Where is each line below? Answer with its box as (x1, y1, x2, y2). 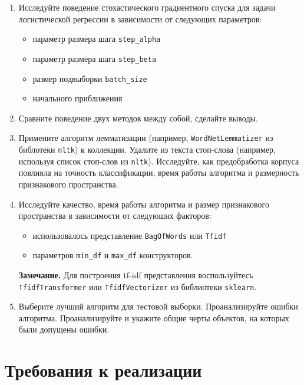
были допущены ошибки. (18, 323, 110, 335)
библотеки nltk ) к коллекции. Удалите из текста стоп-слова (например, (18, 143, 276, 155)
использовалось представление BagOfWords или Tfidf (32, 229, 227, 241)
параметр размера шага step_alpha (32, 32, 161, 45)
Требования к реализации (5, 358, 202, 382)
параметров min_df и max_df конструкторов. (32, 249, 193, 261)
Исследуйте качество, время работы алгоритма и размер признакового (18, 198, 269, 210)
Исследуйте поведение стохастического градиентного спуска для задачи (18, 1, 276, 13)
